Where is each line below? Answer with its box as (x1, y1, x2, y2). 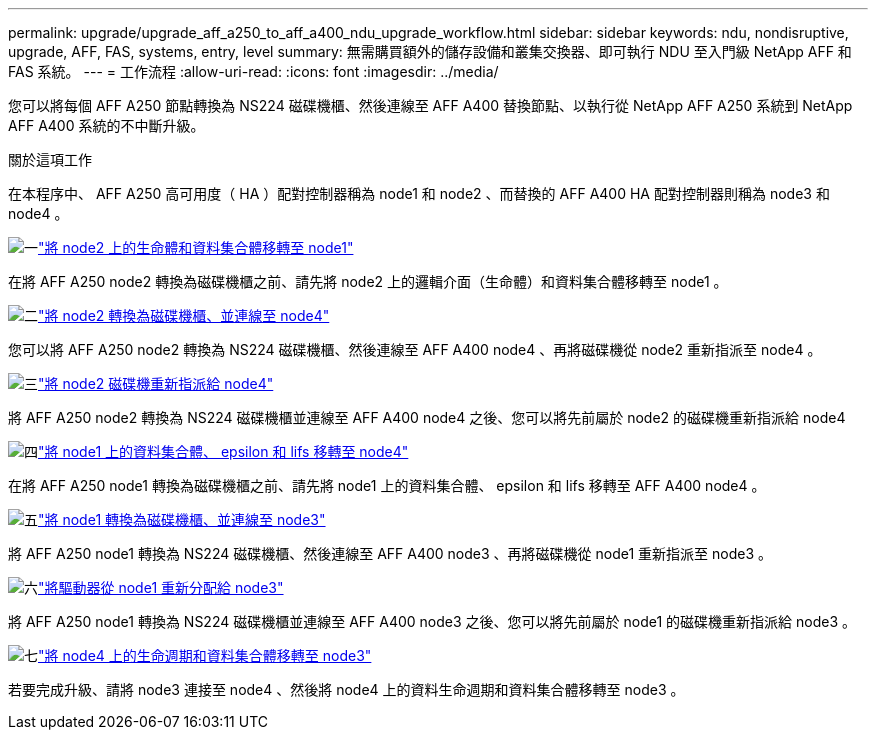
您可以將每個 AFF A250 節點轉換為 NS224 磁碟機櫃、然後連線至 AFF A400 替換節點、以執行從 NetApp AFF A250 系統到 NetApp (8, 97, 853, 114)
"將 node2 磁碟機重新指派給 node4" (38, 375, 274, 392)
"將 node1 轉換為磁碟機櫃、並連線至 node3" (38, 511, 326, 528)
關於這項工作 (8, 151, 92, 168)
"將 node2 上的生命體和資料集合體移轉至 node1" (38, 239, 354, 256)
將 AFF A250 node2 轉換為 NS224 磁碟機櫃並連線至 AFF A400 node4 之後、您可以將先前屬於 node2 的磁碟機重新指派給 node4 (8, 409, 846, 426)
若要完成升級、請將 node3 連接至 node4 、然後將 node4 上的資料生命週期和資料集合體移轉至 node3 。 (8, 681, 685, 698)
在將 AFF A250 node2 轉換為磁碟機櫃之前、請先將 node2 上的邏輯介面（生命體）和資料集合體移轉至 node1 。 (8, 273, 728, 290)
